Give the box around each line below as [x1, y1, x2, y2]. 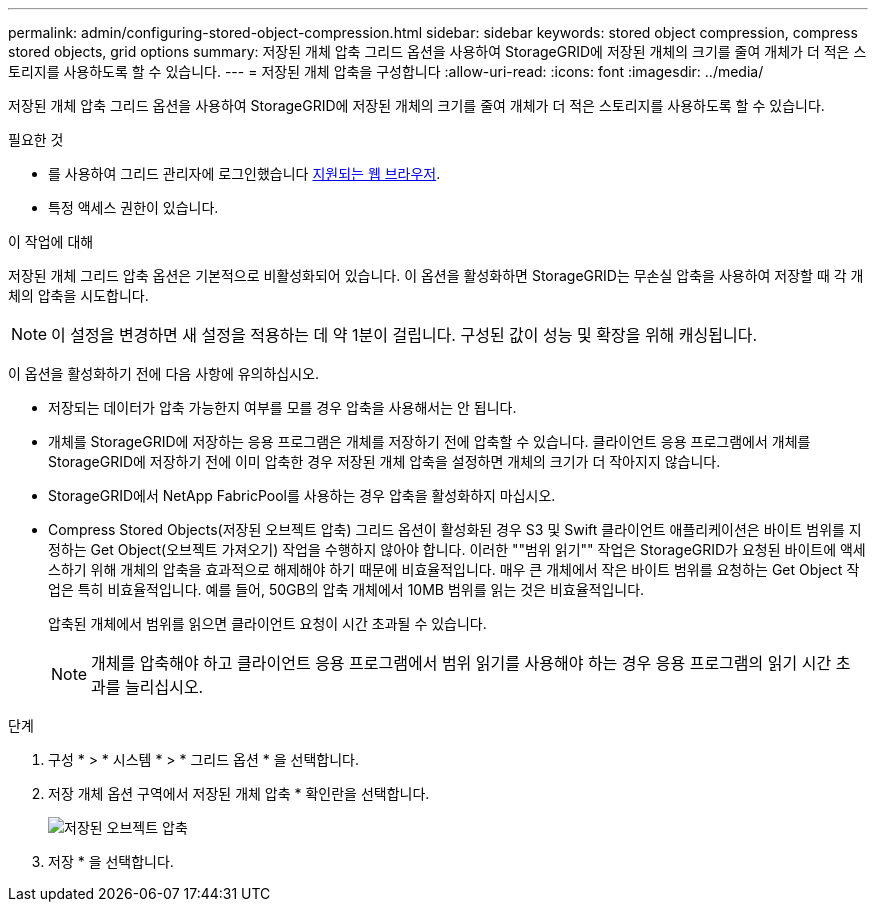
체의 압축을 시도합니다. [8, 287, 149, 304]
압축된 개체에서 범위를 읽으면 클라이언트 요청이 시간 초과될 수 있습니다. [48, 615, 487, 632]
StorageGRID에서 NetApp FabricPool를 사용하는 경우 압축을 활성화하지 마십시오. [48, 487, 556, 504]
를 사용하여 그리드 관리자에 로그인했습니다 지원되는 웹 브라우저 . [48, 165, 441, 182]
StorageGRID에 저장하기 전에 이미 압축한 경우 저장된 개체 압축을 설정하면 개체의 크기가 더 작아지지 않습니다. [48, 453, 721, 470]
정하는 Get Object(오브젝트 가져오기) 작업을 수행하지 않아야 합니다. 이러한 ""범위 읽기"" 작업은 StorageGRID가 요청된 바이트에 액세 [48, 541, 866, 558]
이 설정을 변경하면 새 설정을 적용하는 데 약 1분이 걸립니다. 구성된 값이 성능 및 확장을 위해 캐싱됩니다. [51, 325, 758, 345]
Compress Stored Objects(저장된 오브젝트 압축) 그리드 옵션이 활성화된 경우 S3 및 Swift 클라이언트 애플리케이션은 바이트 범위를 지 [48, 521, 862, 538]
